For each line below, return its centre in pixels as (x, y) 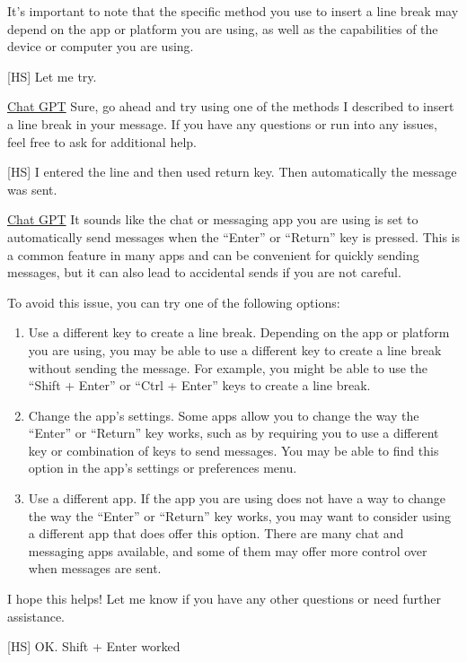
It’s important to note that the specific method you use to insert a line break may (233, 11)
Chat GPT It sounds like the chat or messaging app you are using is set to (213, 219)
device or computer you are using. (101, 46)
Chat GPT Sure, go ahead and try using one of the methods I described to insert (231, 106)
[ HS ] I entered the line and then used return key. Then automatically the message (232, 172)
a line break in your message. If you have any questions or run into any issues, (223, 123)
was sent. (32, 189)
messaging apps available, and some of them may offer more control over (228, 550)
